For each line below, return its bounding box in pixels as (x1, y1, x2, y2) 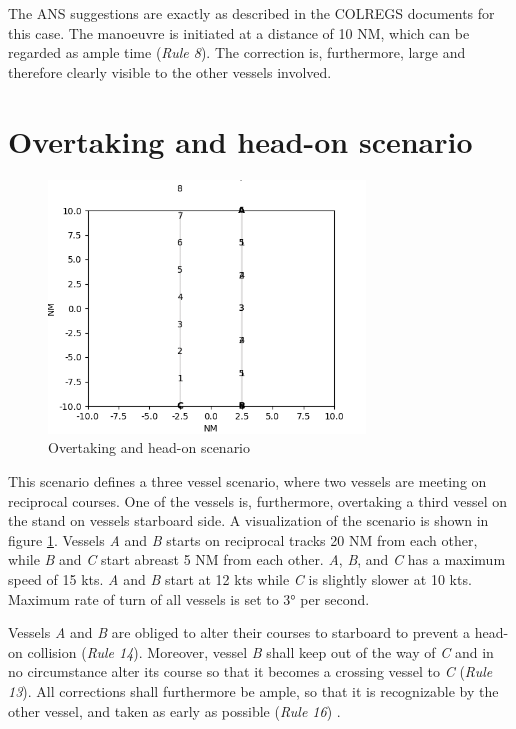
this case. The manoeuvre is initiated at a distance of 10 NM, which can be (8, 22, 470, 43)
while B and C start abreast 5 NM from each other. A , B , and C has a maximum (8, 549, 506, 570)
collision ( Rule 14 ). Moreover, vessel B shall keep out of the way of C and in (27, 641, 494, 662)
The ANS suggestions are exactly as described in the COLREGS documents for (8, 3, 495, 23)
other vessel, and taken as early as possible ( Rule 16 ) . (8, 700, 341, 721)
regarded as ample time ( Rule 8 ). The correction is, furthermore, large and (8, 42, 466, 63)
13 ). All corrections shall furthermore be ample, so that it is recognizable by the (8, 681, 499, 702)
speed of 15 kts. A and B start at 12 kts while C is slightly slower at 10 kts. (8, 569, 472, 590)
